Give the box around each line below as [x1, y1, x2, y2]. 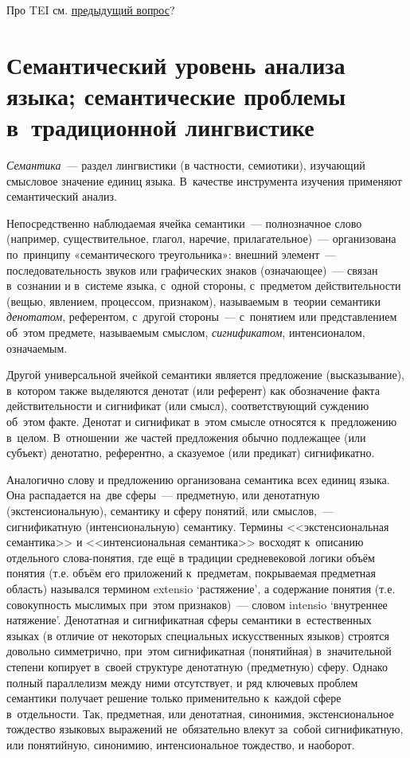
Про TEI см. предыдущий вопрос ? [6, 2, 175, 18]
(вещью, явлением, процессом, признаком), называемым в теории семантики [6, 292, 381, 309]
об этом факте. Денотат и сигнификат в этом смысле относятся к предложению [6, 413, 397, 429]
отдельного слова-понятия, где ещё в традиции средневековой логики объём [6, 549, 375, 565]
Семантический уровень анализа [6, 48, 346, 80]
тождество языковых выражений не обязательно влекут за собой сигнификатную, [6, 721, 404, 737]
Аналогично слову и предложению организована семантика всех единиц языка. [6, 471, 390, 487]
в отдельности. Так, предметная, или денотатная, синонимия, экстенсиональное [6, 705, 394, 721]
